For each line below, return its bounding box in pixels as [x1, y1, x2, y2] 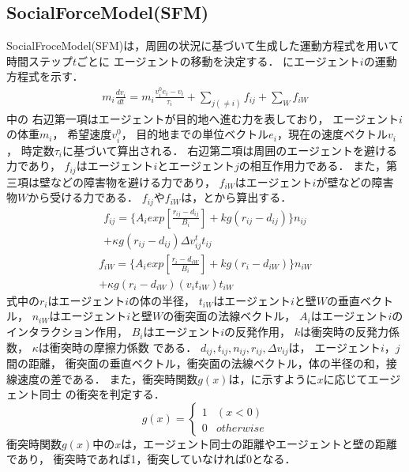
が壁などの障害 [316, 173, 394, 190]
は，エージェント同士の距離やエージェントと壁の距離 [121, 435, 397, 451]
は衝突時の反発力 [300, 323, 389, 340]
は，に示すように [228, 370, 317, 387]
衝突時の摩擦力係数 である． [49, 338, 197, 355]
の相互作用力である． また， [238, 157, 386, 174]
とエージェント [157, 157, 235, 174]
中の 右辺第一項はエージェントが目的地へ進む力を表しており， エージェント [6, 110, 399, 126]
